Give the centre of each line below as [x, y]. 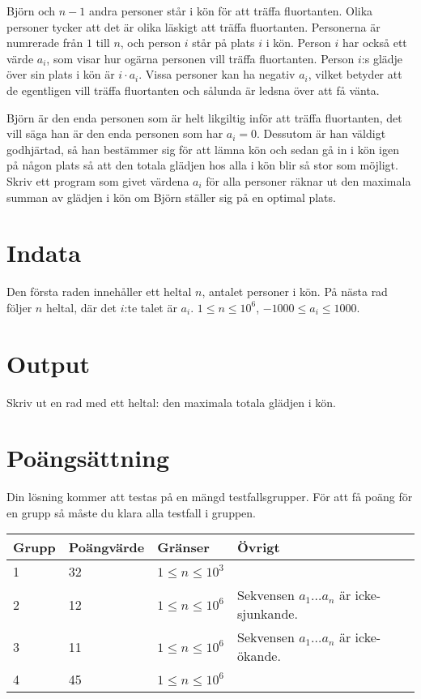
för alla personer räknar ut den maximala [308, 180]
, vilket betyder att [355, 74]
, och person [151, 43]
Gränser [183, 547]
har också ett [374, 43]
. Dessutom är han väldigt [321, 133]
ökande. [259, 656]
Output [48, 363]
